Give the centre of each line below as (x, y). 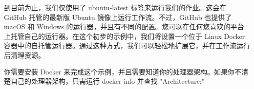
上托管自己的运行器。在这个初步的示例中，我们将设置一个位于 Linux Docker (125, 36)
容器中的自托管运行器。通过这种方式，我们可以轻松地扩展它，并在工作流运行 (127, 45)
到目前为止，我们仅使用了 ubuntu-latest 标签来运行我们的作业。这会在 (115, 7)
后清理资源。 (24, 55)
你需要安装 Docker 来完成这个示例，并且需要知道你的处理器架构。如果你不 (123, 71)
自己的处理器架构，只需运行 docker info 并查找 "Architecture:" (107, 81)
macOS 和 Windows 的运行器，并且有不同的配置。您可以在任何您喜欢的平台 (124, 27)
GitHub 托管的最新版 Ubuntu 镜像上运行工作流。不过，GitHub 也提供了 (118, 17)
